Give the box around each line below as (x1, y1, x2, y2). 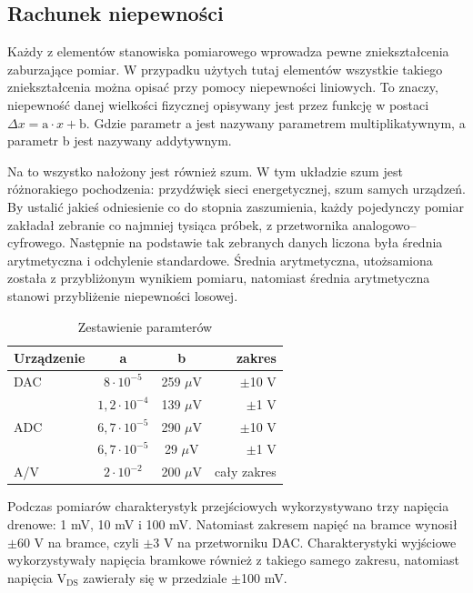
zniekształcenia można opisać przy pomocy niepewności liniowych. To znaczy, (7, 77, 438, 96)
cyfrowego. (7, 233, 65, 252)
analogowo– (352, 215, 417, 234)
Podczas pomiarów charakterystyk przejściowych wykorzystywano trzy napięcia (7, 497, 449, 516)
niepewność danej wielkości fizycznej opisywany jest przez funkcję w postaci (7, 95, 429, 114)
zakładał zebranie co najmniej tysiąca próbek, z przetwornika (7, 215, 348, 234)
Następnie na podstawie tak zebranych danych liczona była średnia (69, 233, 443, 252)
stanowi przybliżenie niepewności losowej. (7, 286, 238, 305)
